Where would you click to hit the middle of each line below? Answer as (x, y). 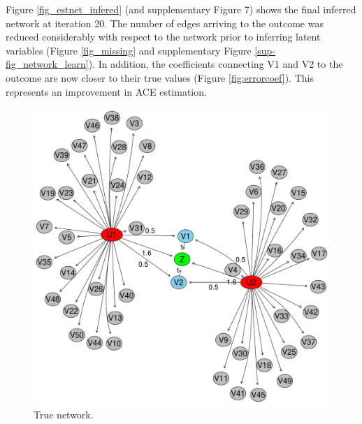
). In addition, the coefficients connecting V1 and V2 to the (216, 64)
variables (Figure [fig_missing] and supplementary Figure (129, 50)
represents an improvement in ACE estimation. (106, 91)
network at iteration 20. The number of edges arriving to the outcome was (165, 23)
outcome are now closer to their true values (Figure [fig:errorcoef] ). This (160, 77)
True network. (64, 414)
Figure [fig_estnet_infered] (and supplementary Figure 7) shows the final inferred (181, 9)
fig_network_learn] (47, 64)
